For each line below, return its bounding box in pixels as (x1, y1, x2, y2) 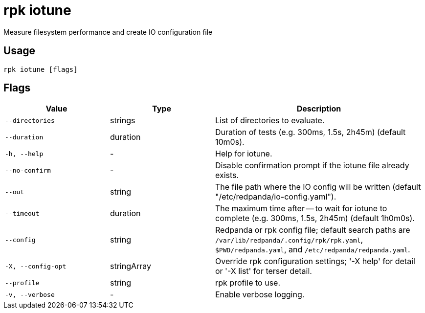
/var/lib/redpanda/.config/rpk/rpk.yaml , (215, 235, 363, 245)
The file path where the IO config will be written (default (215, 182, 421, 192)
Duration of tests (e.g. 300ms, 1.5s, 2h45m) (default (215, 127, 406, 137)
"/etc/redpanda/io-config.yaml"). (215, 192, 336, 202)
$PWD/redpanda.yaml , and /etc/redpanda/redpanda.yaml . (215, 245, 410, 255)
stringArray (110, 261, 152, 271)
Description (296, 104, 341, 114)
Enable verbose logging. (215, 290, 305, 300)
